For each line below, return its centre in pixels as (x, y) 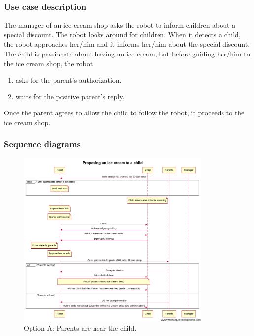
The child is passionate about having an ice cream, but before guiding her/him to (127, 54)
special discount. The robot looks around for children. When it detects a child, (122, 34)
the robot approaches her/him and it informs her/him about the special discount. (127, 44)
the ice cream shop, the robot (48, 63)
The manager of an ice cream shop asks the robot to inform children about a (120, 25)
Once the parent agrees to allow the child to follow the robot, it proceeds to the (124, 113)
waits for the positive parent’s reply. (70, 96)
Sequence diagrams (43, 144)
